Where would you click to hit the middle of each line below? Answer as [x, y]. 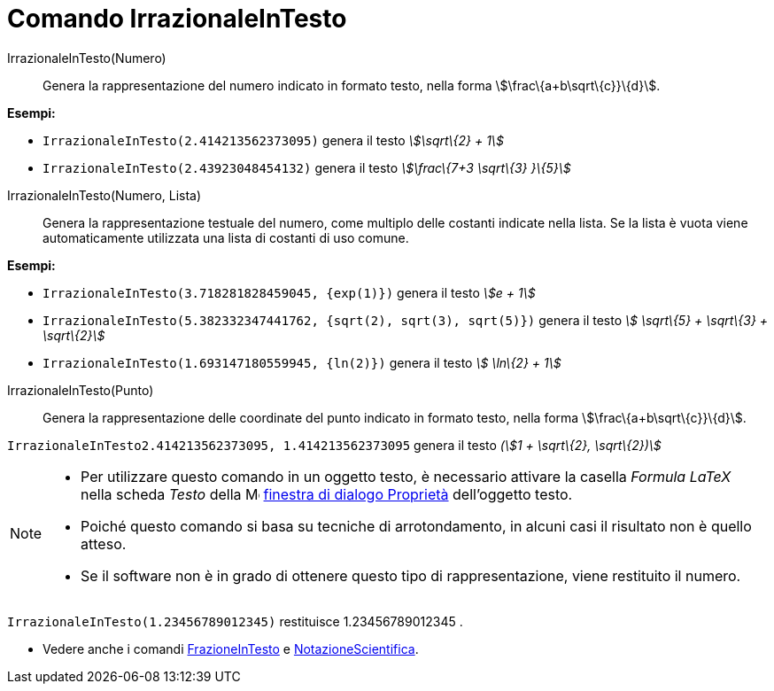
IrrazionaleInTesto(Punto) [81, 390]
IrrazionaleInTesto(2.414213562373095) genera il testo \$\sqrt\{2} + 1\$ [273, 140]
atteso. [104, 543]
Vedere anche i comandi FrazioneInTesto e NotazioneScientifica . [231, 648]
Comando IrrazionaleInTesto [177, 19]
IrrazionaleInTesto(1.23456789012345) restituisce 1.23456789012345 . [235, 621]
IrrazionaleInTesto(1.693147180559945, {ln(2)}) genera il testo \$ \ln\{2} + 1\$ [302, 362]
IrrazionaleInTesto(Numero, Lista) [104, 195]
